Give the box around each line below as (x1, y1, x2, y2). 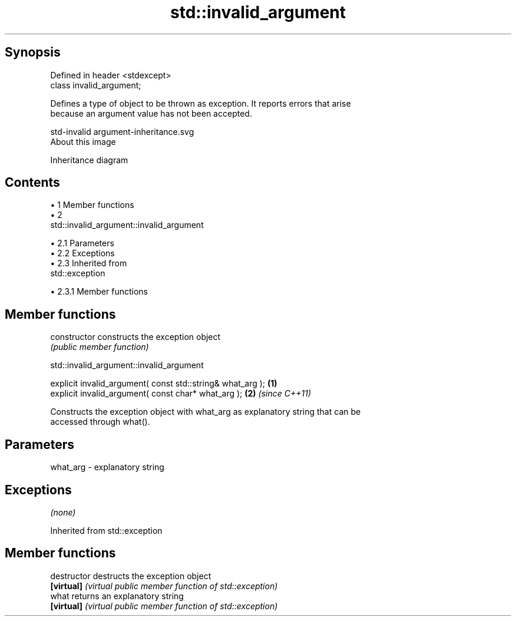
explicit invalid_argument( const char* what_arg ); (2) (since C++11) (50, 388, 312, 399)
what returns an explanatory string (50, 590, 184, 601)
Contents (5, 175, 60, 190)
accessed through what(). (50, 417, 150, 427)
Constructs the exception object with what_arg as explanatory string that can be (50, 407, 361, 417)
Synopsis (5, 45, 61, 60)
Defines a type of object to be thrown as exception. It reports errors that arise (50, 98, 351, 108)
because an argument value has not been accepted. (50, 108, 252, 118)
